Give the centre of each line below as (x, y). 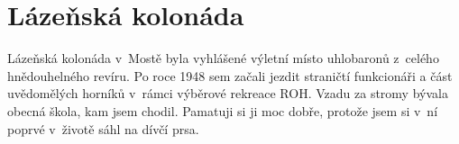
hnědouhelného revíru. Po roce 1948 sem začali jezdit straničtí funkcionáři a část (230, 75)
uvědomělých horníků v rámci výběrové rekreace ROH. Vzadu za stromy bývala (228, 93)
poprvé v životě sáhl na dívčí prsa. (103, 128)
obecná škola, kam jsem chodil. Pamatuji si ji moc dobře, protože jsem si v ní (223, 110)
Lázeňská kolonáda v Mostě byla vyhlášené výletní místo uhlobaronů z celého (223, 58)
